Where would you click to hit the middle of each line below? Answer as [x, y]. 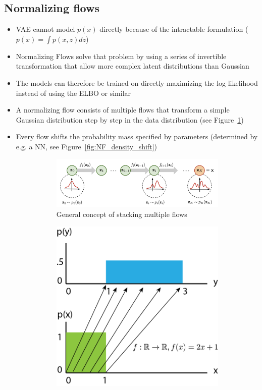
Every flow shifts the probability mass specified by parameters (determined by [137, 136]
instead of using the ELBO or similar [73, 93]
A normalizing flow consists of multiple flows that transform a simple [123, 110]
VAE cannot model [45, 29]
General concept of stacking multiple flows [122, 214]
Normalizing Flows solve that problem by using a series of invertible [121, 56]
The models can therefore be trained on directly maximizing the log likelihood [137, 82]
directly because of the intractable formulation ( [174, 29]
